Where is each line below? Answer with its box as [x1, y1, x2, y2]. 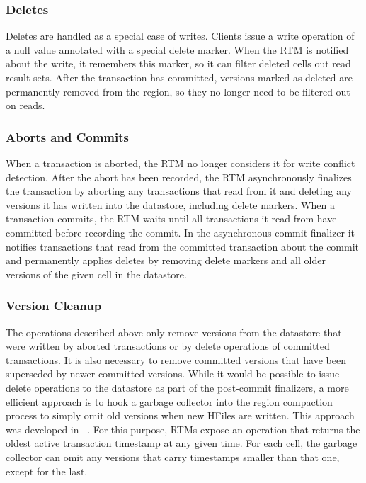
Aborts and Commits [6, 127, 129, 145]
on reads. [6, 98, 45, 113]
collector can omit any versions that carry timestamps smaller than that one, [6, 449, 340, 464]
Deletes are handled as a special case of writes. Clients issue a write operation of [6, 28, 355, 43]
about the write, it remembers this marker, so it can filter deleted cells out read [6, 56, 351, 71]
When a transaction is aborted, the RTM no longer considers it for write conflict [6, 156, 355, 170]
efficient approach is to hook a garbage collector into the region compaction [6, 394, 333, 409]
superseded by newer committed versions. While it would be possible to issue [6, 366, 340, 381]
